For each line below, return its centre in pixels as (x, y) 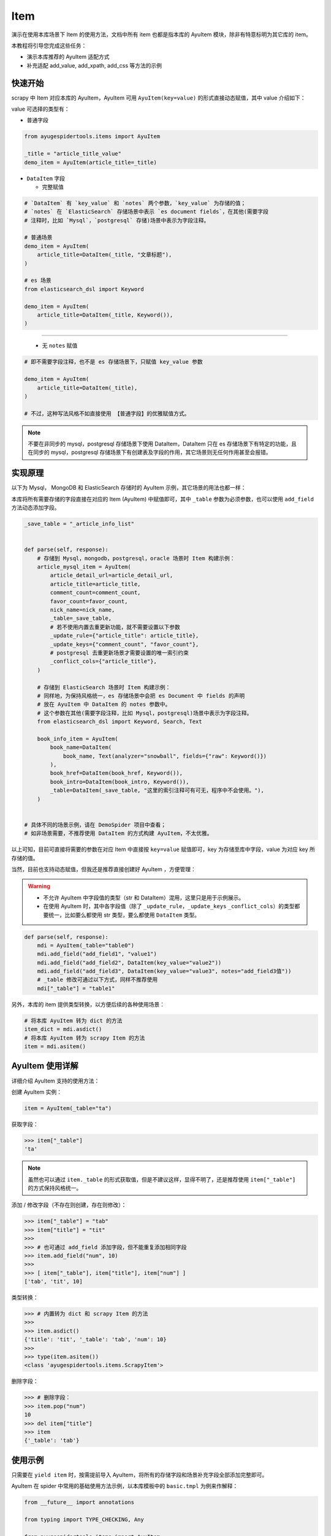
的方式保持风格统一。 (55, 1188)
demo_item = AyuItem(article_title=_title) (91, 162)
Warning (39, 886)
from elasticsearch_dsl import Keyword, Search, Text (120, 722)
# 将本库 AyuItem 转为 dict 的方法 (73, 1021)
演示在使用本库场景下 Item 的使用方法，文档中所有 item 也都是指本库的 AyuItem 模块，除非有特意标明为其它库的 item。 (162, 34)
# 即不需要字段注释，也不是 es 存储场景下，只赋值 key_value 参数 (113, 362)
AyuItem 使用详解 (45, 1066)
